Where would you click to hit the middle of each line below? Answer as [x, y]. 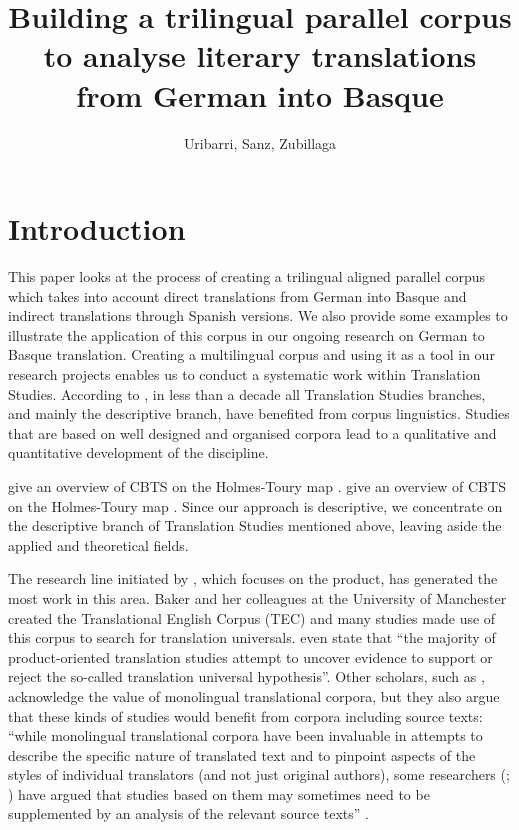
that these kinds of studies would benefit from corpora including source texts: [245, 715]
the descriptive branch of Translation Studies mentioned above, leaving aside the [255, 525]
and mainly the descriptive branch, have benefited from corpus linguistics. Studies [259, 413]
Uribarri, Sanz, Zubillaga [260, 142]
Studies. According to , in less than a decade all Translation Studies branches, [247, 393]
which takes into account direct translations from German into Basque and [237, 295]
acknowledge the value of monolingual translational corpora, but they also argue [254, 695]
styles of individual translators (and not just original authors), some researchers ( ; [259, 774]
